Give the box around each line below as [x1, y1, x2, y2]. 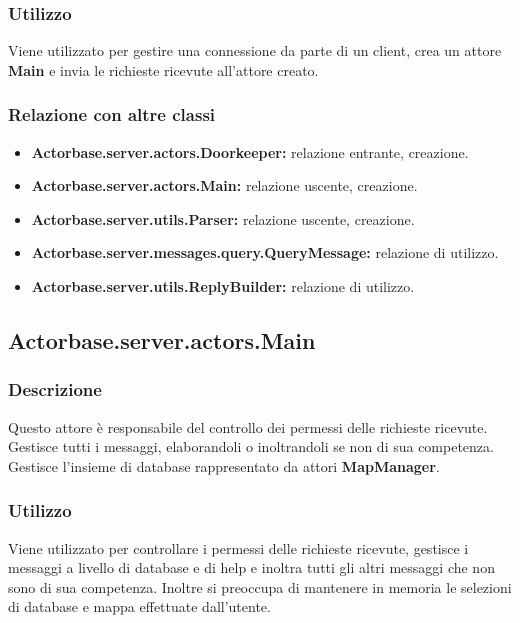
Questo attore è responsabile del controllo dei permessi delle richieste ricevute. [8, 416, 488, 437]
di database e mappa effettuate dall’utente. [8, 596, 271, 617]
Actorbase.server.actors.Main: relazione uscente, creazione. [31, 175, 418, 196]
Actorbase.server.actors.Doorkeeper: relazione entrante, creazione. [31, 141, 469, 162]
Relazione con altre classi [8, 102, 216, 127]
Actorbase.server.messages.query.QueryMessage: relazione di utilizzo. [31, 242, 499, 263]
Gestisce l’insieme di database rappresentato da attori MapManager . [8, 455, 440, 476]
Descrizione [8, 377, 102, 402]
